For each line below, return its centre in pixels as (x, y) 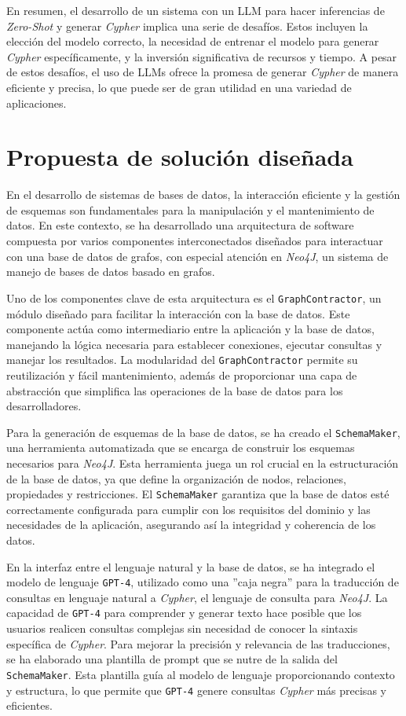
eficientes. (29, 705)
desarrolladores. (44, 406)
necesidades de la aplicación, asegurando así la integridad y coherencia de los (191, 525)
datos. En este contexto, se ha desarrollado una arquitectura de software (180, 225)
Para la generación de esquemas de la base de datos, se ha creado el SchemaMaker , (203, 432)
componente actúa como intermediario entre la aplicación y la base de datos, (190, 329)
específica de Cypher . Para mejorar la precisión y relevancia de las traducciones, (198, 643)
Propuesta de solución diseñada (180, 157)
